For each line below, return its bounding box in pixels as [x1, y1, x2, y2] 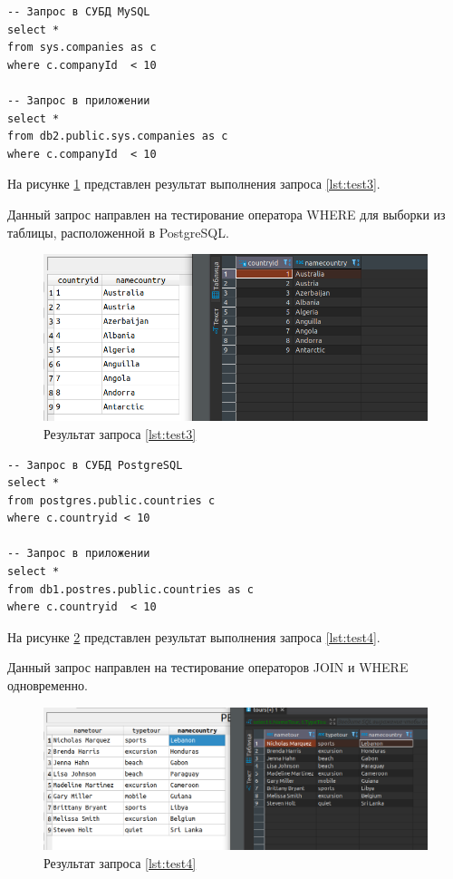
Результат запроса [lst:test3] [43, 424, 197, 443]
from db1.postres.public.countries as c [7, 582, 255, 596]
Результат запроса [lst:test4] [43, 853, 197, 872]
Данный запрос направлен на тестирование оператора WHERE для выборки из [7, 204, 446, 223]
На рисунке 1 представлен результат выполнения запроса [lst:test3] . [7, 174, 381, 193]
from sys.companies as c [7, 41, 157, 54]
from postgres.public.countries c [7, 493, 216, 507]
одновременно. [7, 676, 88, 695]
